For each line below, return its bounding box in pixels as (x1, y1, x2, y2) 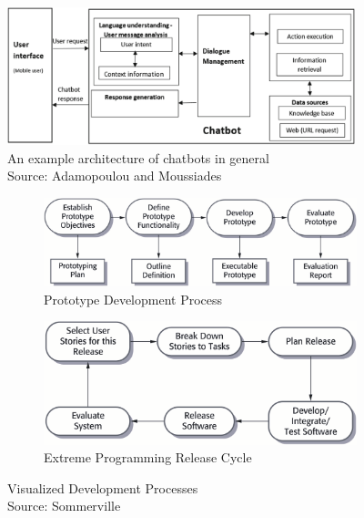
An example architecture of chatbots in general (7, 148, 269, 167)
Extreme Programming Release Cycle (44, 448, 252, 467)
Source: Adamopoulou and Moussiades (7, 166, 222, 185)
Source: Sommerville (7, 496, 121, 515)
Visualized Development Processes (7, 478, 198, 497)
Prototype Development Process (44, 289, 223, 308)
